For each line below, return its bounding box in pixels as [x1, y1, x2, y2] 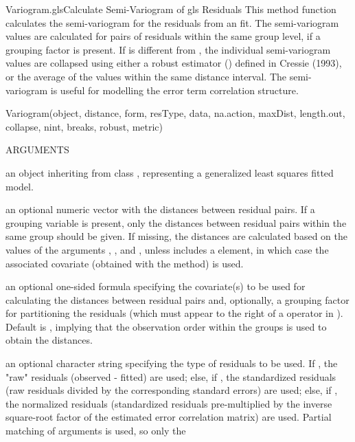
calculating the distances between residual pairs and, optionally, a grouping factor [5, 292, 350, 307]
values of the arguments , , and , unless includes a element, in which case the [5, 242, 329, 256]
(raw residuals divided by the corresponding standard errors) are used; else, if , [5, 383, 338, 397]
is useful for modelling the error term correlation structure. [50, 82, 299, 97]
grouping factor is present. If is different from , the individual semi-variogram [5, 42, 331, 56]
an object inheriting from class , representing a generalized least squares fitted [5, 165, 334, 179]
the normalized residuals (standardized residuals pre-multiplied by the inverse [5, 396, 332, 410]
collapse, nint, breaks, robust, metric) [5, 119, 163, 133]
